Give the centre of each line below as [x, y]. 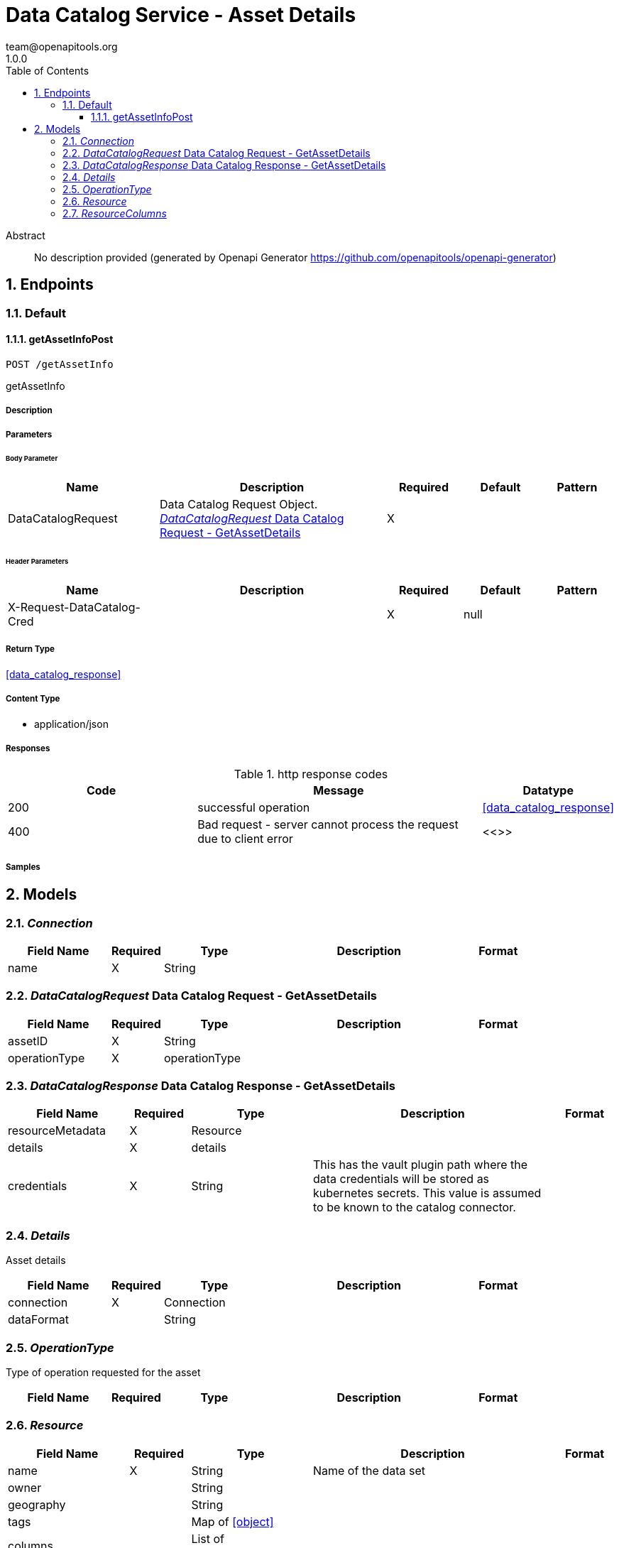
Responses [28, 748]
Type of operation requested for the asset [103, 1372]
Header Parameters [37, 562]
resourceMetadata [57, 1131]
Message [339, 791]
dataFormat [38, 1320]
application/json [71, 724]
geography [37, 1504]
